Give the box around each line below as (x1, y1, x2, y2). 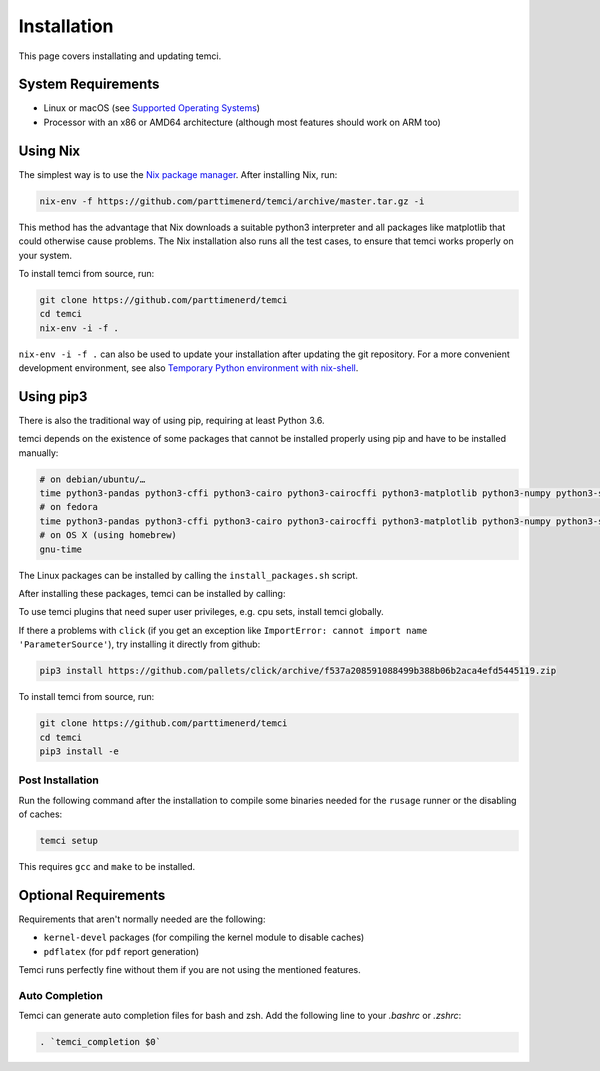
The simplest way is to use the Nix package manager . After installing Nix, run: (18, 168, 338, 180)
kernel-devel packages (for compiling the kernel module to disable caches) (43, 931, 365, 944)
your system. (18, 249, 73, 261)
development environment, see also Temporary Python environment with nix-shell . (18, 362, 359, 374)
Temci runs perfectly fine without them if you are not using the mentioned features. (18, 964, 362, 976)
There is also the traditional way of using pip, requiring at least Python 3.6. (18, 414, 325, 426)
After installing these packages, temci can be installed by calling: (18, 588, 286, 600)
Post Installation (18, 773, 100, 787)
